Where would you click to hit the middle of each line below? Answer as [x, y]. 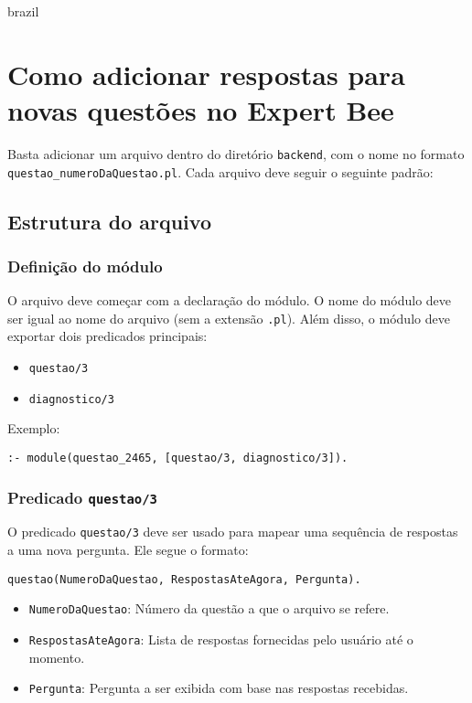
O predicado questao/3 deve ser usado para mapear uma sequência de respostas [233, 532]
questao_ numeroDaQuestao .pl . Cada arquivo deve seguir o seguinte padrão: [220, 171]
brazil [23, 11]
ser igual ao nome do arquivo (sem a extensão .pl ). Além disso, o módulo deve [229, 318]
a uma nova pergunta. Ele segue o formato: [128, 550]
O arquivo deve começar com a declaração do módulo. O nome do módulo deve [230, 300]
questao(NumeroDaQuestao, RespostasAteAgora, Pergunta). [184, 579]
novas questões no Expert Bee [201, 109]
